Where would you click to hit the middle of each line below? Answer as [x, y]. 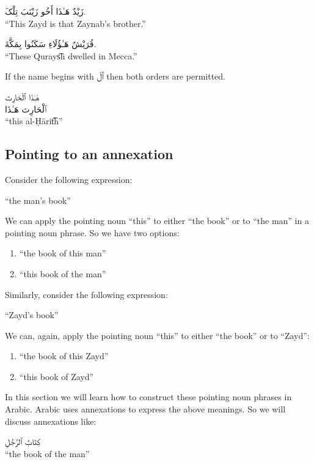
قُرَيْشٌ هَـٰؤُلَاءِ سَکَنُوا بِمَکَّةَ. [51, 44]
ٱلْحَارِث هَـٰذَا [26, 109]
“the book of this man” [63, 253]
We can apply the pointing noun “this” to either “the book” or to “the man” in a [157, 221]
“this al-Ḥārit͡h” [34, 121]
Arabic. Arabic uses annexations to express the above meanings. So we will [145, 409]
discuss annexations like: [51, 421]
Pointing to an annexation [89, 154]
